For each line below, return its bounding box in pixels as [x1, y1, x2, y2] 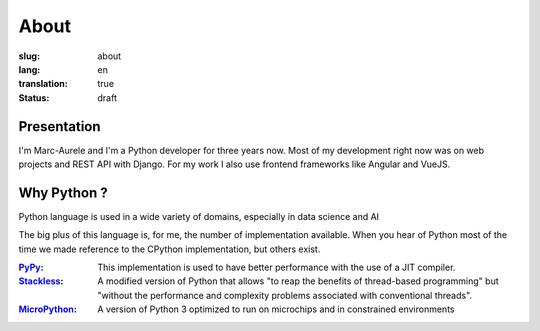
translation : [18, 78, 69, 90]
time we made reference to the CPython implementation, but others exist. [18, 243, 321, 255]
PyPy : [18, 261, 44, 274]
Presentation [18, 118, 101, 135]
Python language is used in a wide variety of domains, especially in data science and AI [18, 210, 380, 222]
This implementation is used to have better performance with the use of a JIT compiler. [97, 261, 456, 274]
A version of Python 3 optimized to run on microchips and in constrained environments [97, 303, 455, 315]
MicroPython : [18, 303, 77, 315]
